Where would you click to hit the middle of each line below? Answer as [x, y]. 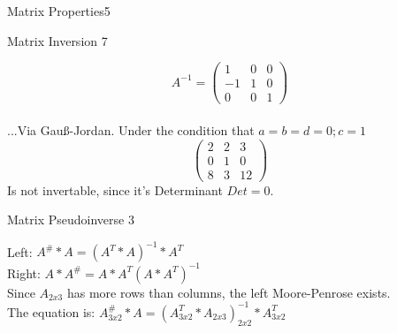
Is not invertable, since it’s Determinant [115, 189]
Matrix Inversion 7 [57, 40]
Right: [24, 272]
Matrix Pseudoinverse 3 [71, 219]
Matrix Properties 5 [59, 11]
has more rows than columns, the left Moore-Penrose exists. [229, 292]
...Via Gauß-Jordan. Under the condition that [131, 129]
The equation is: [51, 311]
